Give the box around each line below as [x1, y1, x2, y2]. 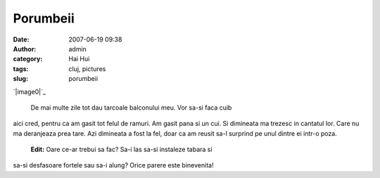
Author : [13, 44, 37, 53]
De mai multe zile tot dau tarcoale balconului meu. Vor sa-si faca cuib [30, 103, 232, 112]
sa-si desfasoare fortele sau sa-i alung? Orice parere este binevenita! [13, 161, 214, 170]
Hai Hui [68, 55, 90, 63]
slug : [13, 75, 28, 83]
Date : [13, 35, 30, 44]
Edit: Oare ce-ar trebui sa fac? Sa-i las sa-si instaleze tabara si [30, 145, 213, 154]
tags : [13, 64, 29, 73]
